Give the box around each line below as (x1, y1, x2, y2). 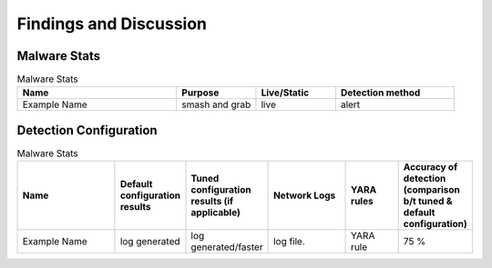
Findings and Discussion (16, 14, 208, 34)
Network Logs (273, 189, 336, 202)
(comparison (403, 184, 460, 196)
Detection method (340, 86, 421, 99)
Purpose (181, 86, 220, 99)
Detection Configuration (16, 123, 159, 138)
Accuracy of (403, 161, 458, 174)
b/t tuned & (403, 195, 453, 208)
